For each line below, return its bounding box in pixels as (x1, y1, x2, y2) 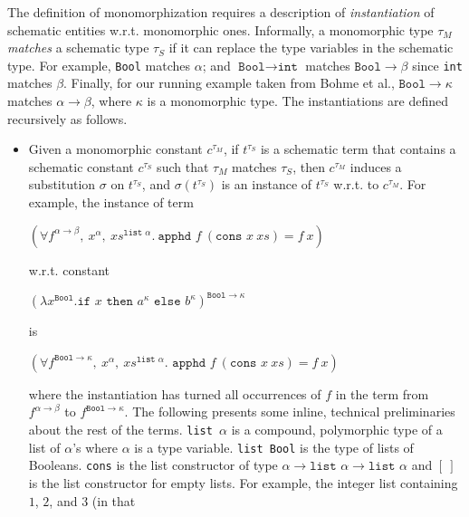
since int (412, 55, 463, 74)
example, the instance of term (28, 193, 194, 211)
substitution (28, 175, 96, 194)
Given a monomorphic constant (28, 139, 203, 158)
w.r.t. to (333, 175, 379, 194)
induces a (349, 157, 402, 176)
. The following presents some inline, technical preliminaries (124, 402, 455, 421)
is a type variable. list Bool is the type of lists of (134, 437, 414, 456)
